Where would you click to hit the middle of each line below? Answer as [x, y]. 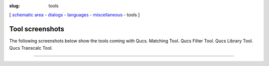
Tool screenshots [37, 29]
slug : [14, 6]
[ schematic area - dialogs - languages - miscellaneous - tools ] [74, 15]
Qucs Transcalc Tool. [31, 48]
